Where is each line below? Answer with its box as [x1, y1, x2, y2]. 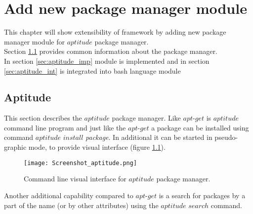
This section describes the [4, 113, 82, 123]
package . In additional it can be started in [85, 132, 212, 142]
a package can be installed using [151, 122, 249, 132]
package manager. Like [112, 113, 181, 123]
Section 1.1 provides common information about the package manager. [4, 46, 217, 56]
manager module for [4, 36, 65, 46]
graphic [4, 142, 27, 152]
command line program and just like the [4, 122, 126, 132]
